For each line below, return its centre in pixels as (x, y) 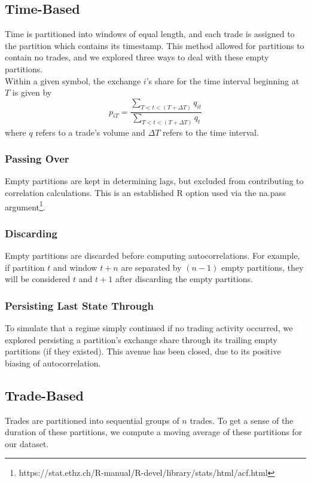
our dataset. (27, 443)
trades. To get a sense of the (242, 420)
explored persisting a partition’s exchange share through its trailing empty (141, 339)
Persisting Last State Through (80, 305)
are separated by (151, 267)
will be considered (38, 279)
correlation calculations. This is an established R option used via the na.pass (145, 192)
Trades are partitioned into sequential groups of (92, 420)
